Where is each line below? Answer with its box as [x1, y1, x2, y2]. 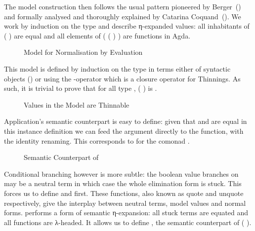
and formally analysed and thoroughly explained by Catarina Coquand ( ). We [4, 11, 241, 21]
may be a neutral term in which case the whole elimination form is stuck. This [4, 178, 242, 189]
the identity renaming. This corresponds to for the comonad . [4, 135, 190, 146]
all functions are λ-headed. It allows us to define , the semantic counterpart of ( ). [4, 217, 252, 227]
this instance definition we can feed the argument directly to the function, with [4, 125, 244, 136]
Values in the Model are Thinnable [24, 99, 129, 110]
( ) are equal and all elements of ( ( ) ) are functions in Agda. [4, 30, 191, 40]
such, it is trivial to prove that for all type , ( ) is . [4, 83, 157, 93]
